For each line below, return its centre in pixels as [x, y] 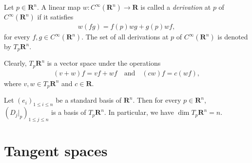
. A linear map [59, 7]
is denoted [233, 37]
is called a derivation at [176, 7]
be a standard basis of [89, 100]
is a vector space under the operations [104, 63]
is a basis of [69, 112]
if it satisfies [55, 17]
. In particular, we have [139, 112]
